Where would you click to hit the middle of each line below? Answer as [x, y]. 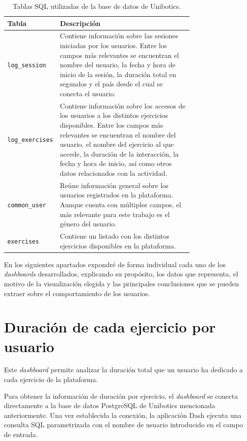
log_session [27, 66]
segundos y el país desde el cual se [111, 84]
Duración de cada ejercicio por [110, 327]
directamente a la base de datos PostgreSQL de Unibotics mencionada [110, 405]
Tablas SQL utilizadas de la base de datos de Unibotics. [97, 6]
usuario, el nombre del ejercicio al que [117, 144]
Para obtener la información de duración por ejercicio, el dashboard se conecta [121, 396]
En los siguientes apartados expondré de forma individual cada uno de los [115, 264]
